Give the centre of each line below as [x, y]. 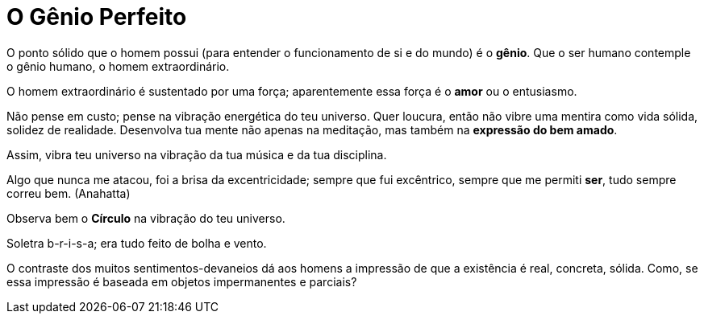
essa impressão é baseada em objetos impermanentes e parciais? [182, 281]
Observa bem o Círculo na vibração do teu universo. [146, 218]
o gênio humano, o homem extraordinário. [118, 66]
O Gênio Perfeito [97, 17]
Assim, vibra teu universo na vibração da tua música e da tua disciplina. [197, 154]
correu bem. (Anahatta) [69, 193]
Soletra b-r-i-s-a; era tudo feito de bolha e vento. [137, 243]
